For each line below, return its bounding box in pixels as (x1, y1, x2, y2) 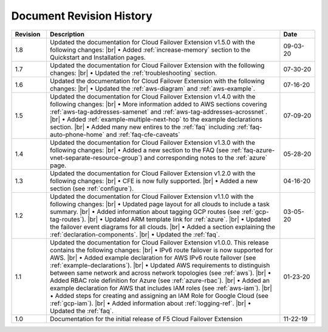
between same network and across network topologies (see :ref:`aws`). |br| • (49, 268, 272, 277)
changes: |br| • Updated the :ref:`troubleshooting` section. (49, 69, 217, 77)
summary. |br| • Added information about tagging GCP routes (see (49, 207, 241, 216)
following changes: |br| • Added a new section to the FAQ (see (49, 146, 229, 154)
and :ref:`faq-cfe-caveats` (106, 130, 180, 139)
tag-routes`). (49, 215, 86, 223)
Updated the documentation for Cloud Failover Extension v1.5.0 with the (49, 38, 255, 46)
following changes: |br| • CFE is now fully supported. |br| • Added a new (49, 176, 258, 185)
